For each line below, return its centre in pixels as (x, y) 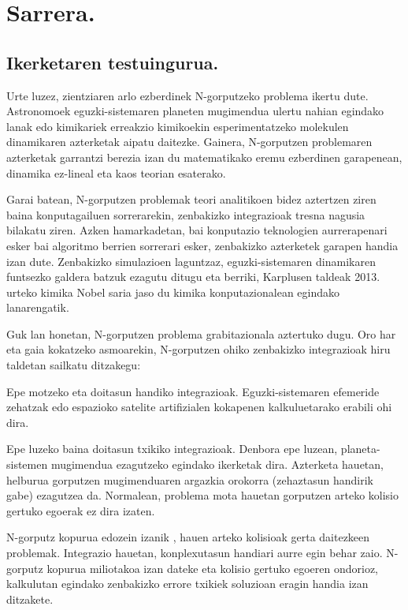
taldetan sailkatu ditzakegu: (74, 365)
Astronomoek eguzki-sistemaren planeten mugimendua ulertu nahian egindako (195, 111)
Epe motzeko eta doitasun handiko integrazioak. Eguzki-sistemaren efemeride (193, 391)
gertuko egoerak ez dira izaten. (81, 510)
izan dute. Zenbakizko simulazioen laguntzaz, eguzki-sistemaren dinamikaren (191, 261)
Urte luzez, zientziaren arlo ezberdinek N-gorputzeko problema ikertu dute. (187, 95)
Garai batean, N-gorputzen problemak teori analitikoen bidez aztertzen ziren (191, 199)
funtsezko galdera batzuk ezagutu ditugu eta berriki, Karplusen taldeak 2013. (193, 277)
